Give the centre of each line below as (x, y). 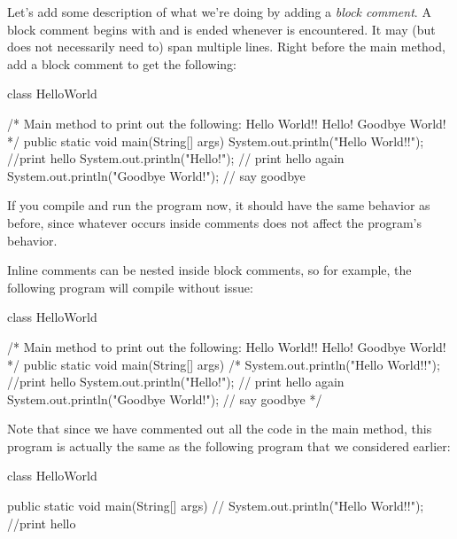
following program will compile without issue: (130, 287)
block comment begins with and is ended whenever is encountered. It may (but (221, 29)
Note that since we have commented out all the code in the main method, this (220, 429)
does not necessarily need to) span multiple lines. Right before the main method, (226, 47)
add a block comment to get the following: (122, 63)
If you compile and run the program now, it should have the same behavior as (219, 205)
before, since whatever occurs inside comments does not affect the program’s (215, 222)
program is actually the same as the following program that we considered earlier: (229, 445)
